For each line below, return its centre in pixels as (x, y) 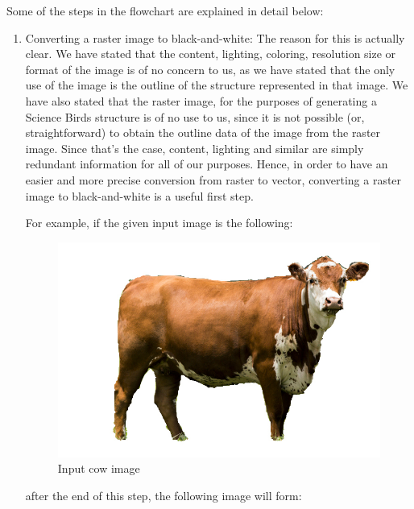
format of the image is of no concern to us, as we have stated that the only (210, 69)
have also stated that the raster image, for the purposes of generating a (201, 100)
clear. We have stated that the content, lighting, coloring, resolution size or (211, 54)
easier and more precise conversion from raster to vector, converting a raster (213, 179)
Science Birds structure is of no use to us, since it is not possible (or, (195, 116)
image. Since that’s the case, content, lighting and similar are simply (195, 148)
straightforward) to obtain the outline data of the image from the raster (203, 132)
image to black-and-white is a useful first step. (139, 195)
